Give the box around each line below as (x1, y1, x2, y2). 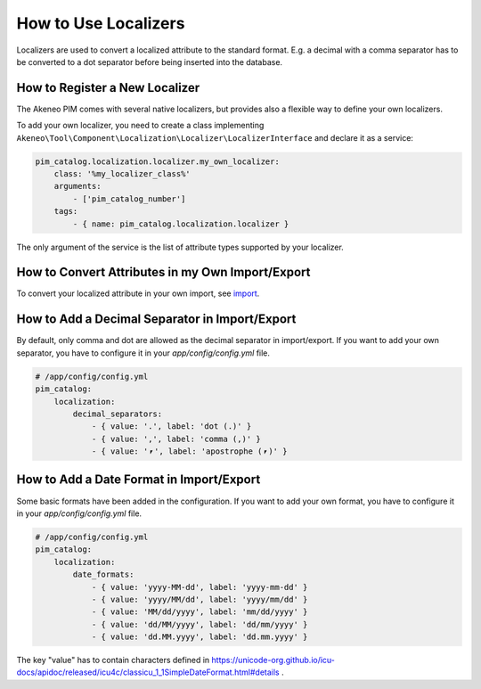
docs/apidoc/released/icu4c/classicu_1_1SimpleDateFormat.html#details (16, 667, 280, 677)
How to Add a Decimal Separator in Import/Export (16, 312, 297, 327)
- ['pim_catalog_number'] (72, 193, 186, 204)
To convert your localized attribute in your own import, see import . (16, 288, 260, 299)
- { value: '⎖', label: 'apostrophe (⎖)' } (91, 447, 288, 456)
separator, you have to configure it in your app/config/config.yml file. (16, 348, 271, 358)
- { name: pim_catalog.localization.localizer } (72, 218, 289, 229)
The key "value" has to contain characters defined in (16, 655, 210, 666)
